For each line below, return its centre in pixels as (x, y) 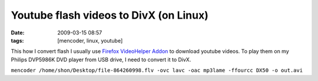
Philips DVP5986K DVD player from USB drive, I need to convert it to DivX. (101, 59)
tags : (17, 40)
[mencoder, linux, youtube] (90, 40)
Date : (18, 33)
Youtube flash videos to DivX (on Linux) (110, 15)
